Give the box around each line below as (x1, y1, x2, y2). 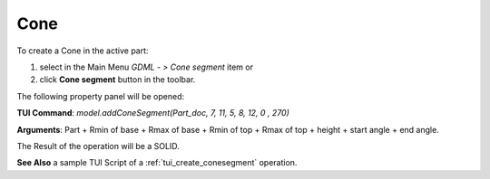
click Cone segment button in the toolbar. (39, 74, 196, 85)
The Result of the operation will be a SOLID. (16, 140, 181, 151)
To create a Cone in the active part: (16, 45, 149, 56)
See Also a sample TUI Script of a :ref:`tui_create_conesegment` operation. (16, 157, 298, 168)
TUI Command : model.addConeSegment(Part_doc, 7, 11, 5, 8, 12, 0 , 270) (16, 108, 290, 118)
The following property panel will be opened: (16, 90, 185, 101)
